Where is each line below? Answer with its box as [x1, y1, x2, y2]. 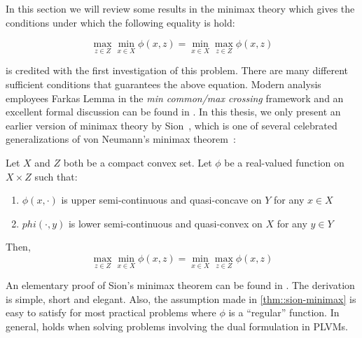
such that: [34, 169, 78, 183]
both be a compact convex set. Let [63, 155, 212, 169]
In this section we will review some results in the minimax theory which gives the [6, 1, 355, 15]
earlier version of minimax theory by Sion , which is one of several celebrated [6, 118, 337, 132]
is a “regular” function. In [228, 305, 340, 320]
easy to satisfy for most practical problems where [6, 305, 216, 320]
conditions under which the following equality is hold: [6, 15, 235, 29]
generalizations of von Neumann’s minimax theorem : [6, 132, 236, 146]
